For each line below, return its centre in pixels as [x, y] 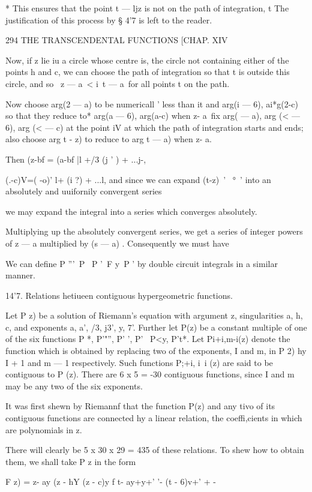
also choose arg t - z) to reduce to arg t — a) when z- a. [109, 139]
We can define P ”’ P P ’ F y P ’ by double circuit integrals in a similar [142, 263]
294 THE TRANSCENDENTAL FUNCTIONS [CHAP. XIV [117, 40]
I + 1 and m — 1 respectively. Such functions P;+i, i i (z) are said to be [139, 362]
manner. [20, 275]
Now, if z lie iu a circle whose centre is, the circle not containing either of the [147, 60]
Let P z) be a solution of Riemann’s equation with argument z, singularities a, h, [154, 315]
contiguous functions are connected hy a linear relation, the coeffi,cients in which [154, 418]
